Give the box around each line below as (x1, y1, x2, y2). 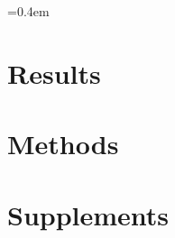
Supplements (7, 196, 170, 233)
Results (7, 54, 101, 91)
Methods (7, 125, 119, 162)
